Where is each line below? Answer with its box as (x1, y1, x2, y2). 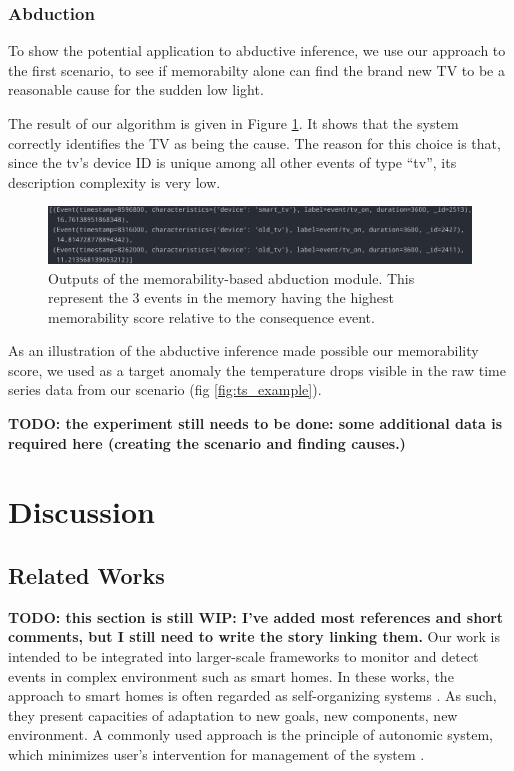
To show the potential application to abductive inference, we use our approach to (8, 40, 506, 61)
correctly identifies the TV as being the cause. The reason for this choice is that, (8, 132, 501, 153)
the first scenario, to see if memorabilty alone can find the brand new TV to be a (8, 59, 505, 80)
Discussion (8, 491, 155, 532)
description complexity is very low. (8, 171, 221, 192)
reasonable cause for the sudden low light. (8, 79, 264, 100)
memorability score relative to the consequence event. (48, 306, 375, 327)
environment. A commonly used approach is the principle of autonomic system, (8, 724, 493, 745)
